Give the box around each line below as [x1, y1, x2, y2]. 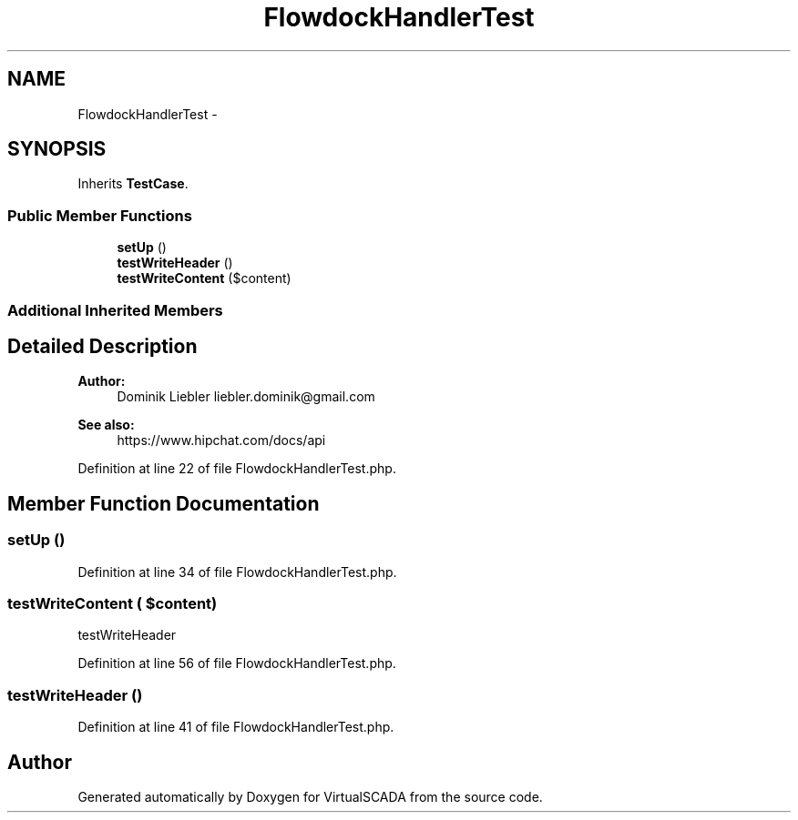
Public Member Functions [7, 206, 192, 225]
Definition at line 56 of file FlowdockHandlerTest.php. [77, 655, 396, 672]
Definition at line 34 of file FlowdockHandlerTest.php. [77, 563, 397, 580]
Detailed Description [7, 334, 198, 358]
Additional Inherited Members [7, 300, 223, 319]
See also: [77, 417, 135, 433]
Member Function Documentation [7, 491, 320, 515]
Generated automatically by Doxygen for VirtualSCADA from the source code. [77, 788, 543, 805]
